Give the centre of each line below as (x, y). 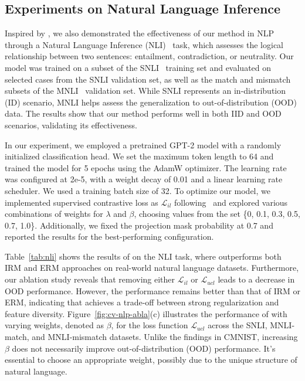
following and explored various (231, 202)
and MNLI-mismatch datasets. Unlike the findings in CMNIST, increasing (165, 337)
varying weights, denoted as (54, 325)
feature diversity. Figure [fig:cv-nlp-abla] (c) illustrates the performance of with (146, 313)
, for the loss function (150, 325)
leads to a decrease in (256, 279)
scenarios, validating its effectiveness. (71, 125)
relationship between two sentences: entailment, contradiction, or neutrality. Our (149, 56)
